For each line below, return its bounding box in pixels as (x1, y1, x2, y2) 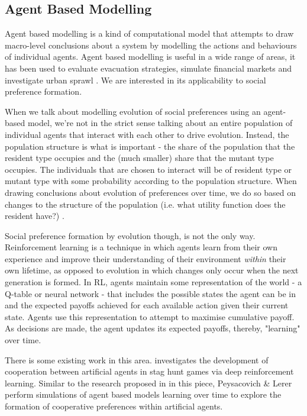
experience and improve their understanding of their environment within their (5, 252, 286, 265)
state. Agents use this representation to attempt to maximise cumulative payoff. (5, 310, 295, 323)
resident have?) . (5, 209, 64, 222)
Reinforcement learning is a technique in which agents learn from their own (5, 241, 277, 253)
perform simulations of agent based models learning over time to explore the (5, 388, 282, 401)
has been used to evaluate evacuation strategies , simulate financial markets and (5, 62, 292, 74)
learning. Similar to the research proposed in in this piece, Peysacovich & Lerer (5, 376, 292, 389)
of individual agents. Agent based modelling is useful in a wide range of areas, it (5, 50, 296, 63)
